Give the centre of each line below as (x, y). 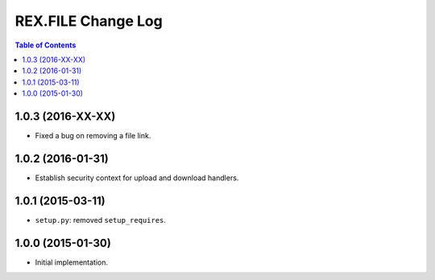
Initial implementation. (72, 262)
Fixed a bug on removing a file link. (93, 136)
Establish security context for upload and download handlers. (137, 178)
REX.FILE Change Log (89, 21)
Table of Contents (46, 45)
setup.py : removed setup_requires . (101, 220)
